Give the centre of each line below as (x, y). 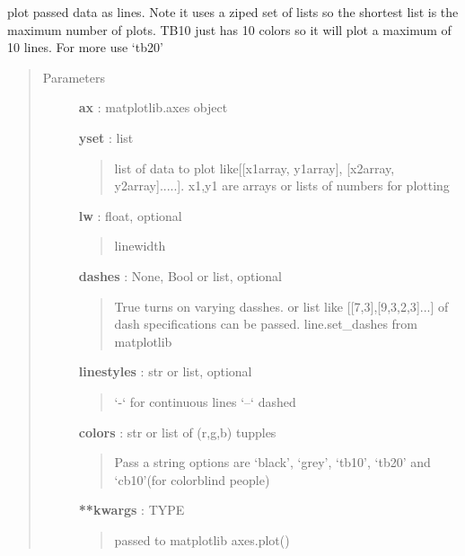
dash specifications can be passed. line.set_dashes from (266, 324)
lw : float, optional (130, 215)
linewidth (140, 246)
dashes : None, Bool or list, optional (180, 275)
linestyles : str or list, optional (165, 371)
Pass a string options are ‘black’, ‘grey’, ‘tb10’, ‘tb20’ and (272, 462)
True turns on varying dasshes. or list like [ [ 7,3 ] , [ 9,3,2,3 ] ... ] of (281, 306)
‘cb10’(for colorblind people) (192, 479)
